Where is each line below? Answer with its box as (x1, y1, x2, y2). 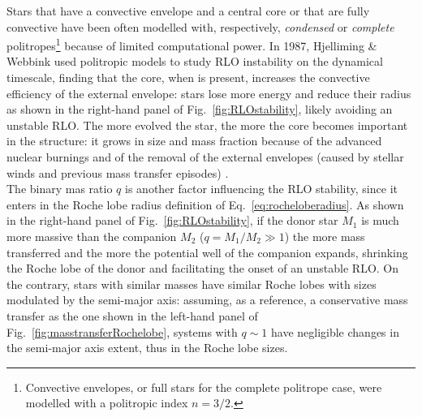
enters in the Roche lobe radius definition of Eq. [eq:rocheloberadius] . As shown (6, 196, 404, 213)
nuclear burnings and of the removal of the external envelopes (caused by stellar (6, 148, 404, 165)
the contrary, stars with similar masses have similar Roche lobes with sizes (6, 275, 377, 292)
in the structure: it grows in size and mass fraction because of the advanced (6, 132, 382, 149)
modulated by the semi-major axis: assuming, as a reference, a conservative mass (6, 291, 408, 308)
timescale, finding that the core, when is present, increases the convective (6, 69, 370, 86)
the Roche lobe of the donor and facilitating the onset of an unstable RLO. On (6, 260, 399, 277)
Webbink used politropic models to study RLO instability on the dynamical (6, 53, 383, 70)
